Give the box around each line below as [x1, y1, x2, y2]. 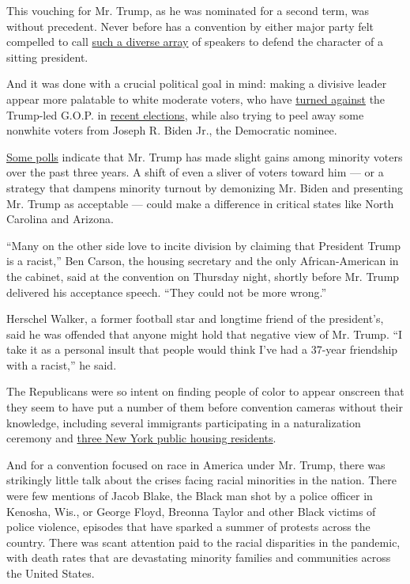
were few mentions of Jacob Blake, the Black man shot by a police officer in [6, 487, 373, 504]
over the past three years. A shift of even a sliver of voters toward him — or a [6, 164, 384, 180]
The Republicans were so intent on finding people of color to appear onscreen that [6, 383, 404, 400]
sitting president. [6, 48, 88, 65]
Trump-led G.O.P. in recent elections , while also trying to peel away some [6, 106, 364, 123]
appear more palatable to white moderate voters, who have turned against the [6, 90, 386, 107]
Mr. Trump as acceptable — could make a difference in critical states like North [6, 195, 394, 211]
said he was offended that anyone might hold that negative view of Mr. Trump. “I [6, 325, 403, 342]
